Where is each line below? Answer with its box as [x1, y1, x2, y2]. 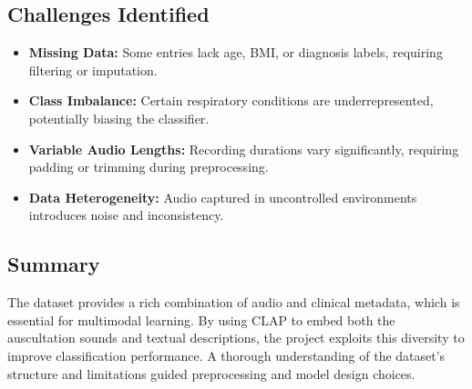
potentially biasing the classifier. [28, 108, 210, 127]
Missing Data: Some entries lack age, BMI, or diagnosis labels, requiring [28, 43, 443, 62]
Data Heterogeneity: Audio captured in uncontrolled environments [28, 187, 417, 206]
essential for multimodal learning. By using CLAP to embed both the [7, 310, 395, 329]
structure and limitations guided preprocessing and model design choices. [7, 364, 416, 383]
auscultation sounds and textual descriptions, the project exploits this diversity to [7, 328, 465, 347]
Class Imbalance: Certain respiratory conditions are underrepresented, [28, 91, 434, 110]
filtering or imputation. [28, 60, 158, 79]
